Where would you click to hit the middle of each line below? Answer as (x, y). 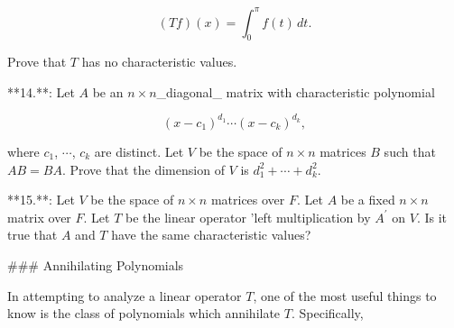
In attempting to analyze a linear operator (125, 295)
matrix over (39, 217)
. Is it (432, 217)
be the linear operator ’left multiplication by (248, 217)
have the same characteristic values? (211, 235)
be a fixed (368, 200)
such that (410, 151)
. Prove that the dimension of (143, 169)
